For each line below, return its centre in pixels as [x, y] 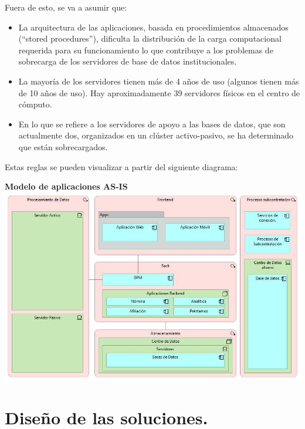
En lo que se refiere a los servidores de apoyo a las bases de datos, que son [152, 124]
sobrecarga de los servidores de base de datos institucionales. [128, 61]
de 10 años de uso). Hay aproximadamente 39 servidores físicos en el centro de [159, 92]
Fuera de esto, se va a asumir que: [66, 7]
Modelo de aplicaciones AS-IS [66, 186]
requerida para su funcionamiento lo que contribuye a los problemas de [146, 50]
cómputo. [35, 104]
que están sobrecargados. [63, 146]
